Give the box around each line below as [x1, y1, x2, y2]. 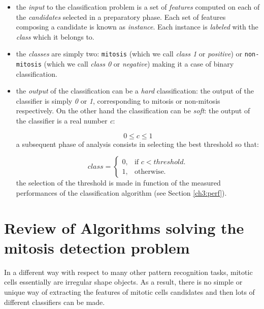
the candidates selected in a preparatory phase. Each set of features [16, 11, 226, 22]
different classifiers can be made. [4, 296, 105, 307]
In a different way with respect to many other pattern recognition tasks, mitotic [4, 266, 253, 277]
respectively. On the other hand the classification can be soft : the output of [16, 105, 250, 116]
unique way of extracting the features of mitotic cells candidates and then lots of [4, 286, 255, 297]
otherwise [134, 168, 164, 175]
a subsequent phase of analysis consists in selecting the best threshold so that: [16, 138, 259, 149]
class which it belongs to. [16, 31, 94, 42]
